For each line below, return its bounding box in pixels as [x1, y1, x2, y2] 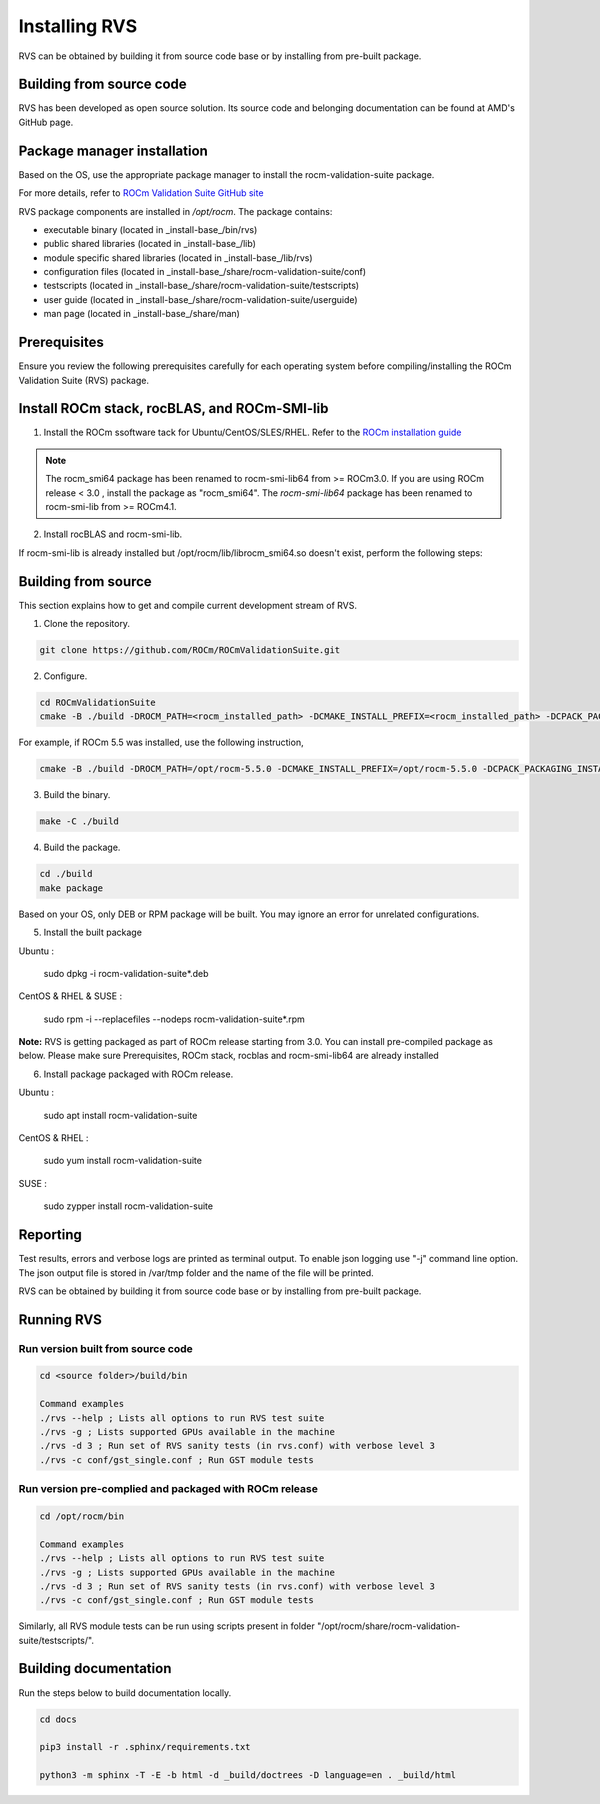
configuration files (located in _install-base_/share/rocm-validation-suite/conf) [43, 266, 367, 278]
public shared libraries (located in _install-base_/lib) [43, 238, 257, 250]
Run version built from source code [18, 1341, 194, 1355]
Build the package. [43, 841, 121, 854]
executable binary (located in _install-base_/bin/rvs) [43, 223, 258, 235]
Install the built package [43, 926, 142, 939]
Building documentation [18, 1660, 172, 1677]
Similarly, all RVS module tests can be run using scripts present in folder [18, 1620, 315, 1632]
